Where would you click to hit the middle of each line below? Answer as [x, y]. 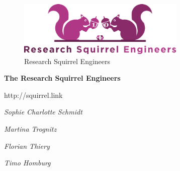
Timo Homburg [27, 163]
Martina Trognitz [30, 128]
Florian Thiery [27, 146]
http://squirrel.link [33, 95]
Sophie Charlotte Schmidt [43, 112]
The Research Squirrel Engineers [62, 78]
